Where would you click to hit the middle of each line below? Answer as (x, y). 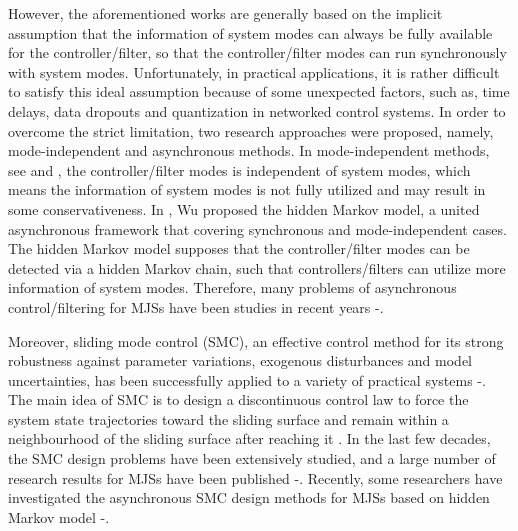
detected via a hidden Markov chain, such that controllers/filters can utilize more (257, 267)
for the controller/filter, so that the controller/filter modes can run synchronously (257, 52)
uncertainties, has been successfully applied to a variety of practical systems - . (247, 379)
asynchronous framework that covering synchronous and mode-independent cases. (257, 228)
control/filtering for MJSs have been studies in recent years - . (196, 306)
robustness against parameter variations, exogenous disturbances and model (240, 360)
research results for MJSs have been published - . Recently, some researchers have (255, 477)
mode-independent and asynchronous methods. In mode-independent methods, (249, 150)
